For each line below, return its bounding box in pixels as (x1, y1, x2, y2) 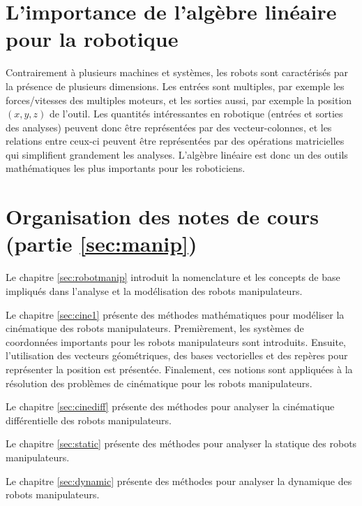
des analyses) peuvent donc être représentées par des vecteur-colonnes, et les (6, 120, 332, 134)
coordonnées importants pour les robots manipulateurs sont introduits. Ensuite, (6, 334, 346, 349)
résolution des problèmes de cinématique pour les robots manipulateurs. (6, 375, 312, 390)
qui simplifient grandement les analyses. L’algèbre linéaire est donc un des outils (6, 147, 348, 161)
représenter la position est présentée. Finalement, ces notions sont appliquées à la (6, 361, 353, 376)
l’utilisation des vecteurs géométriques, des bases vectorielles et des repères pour (6, 348, 348, 363)
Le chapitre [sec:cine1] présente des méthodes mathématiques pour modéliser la (6, 307, 345, 321)
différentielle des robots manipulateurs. (6, 412, 172, 427)
